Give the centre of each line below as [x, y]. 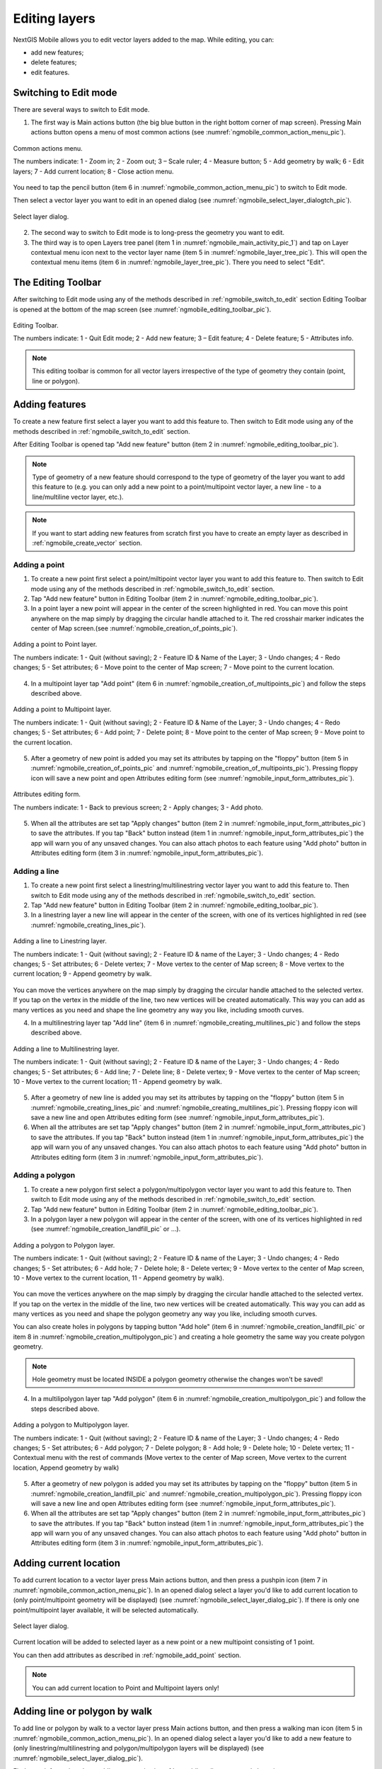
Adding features [50, 404]
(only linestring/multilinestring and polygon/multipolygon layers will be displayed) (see [139, 1748]
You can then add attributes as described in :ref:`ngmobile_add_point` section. [127, 1655]
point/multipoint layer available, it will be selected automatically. [106, 1610]
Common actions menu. [48, 148]
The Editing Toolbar [57, 283]
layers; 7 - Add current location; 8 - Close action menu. [93, 171]
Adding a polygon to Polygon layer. [64, 1245]
